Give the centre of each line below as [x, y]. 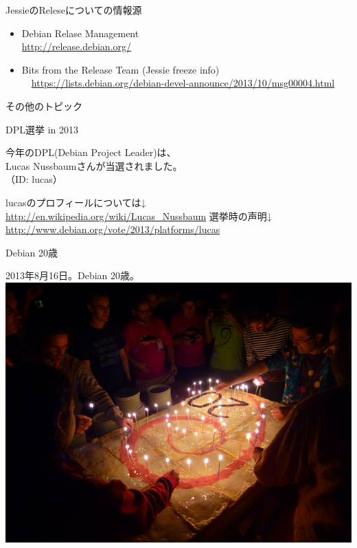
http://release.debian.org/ [77, 46]
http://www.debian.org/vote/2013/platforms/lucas [113, 229]
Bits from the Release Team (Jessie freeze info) [120, 69]
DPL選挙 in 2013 [42, 129]
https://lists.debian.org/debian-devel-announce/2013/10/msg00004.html [183, 83]
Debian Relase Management [80, 33]
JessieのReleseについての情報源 [74, 10]
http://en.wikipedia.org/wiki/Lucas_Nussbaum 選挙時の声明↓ [139, 216]
